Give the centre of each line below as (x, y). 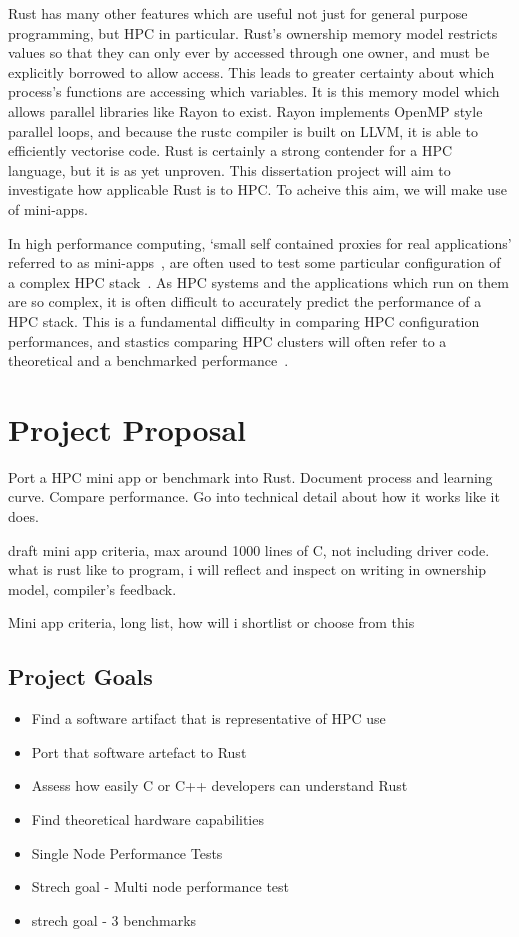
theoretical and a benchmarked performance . (148, 360)
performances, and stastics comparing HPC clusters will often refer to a (227, 340)
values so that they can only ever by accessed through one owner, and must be (249, 52)
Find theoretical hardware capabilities (147, 818)
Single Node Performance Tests (127, 852)
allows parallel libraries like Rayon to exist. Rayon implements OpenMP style (245, 110)
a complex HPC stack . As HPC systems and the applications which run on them (258, 281)
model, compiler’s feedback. (92, 588)
